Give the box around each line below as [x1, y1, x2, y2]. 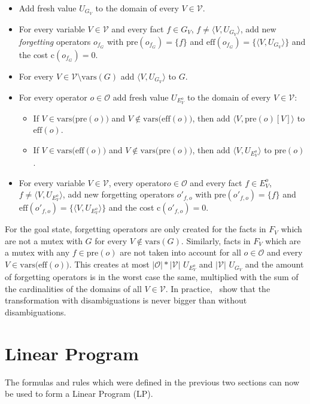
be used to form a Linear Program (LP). [5, 387, 153, 400]
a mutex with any [5, 246, 70, 259]
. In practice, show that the [165, 282, 271, 294]
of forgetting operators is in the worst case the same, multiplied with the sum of [5, 271, 299, 283]
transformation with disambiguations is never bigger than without [5, 294, 247, 306]
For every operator [19, 90, 87, 103]
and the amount [245, 258, 304, 271]
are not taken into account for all [120, 246, 241, 259]
